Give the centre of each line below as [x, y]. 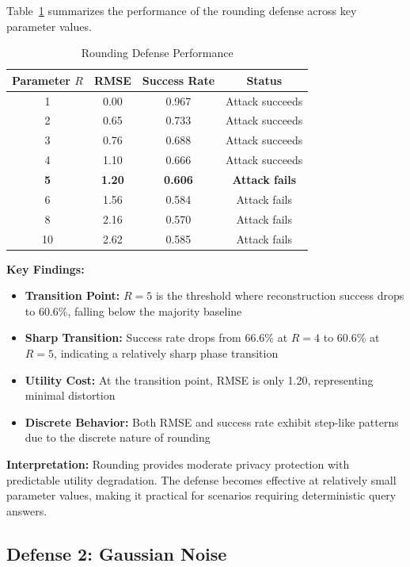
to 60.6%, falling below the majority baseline [133, 310]
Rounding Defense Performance [157, 53]
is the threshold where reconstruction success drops [280, 295]
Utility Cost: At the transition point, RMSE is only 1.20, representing [199, 379]
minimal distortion [70, 395]
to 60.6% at [351, 337]
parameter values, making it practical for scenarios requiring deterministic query [201, 495]
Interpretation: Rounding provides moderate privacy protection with [178, 464]
